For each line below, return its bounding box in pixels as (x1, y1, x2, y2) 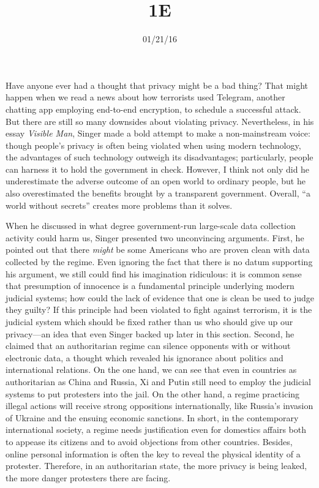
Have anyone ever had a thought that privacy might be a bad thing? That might (6, 78, 308, 91)
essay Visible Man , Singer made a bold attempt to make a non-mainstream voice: (6, 127, 310, 140)
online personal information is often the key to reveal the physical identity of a (6, 447, 301, 460)
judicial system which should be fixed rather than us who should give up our (6, 315, 293, 328)
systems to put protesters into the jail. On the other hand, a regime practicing (6, 387, 300, 400)
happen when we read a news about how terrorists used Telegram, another (6, 91, 285, 103)
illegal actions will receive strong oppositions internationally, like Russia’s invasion (6, 399, 313, 412)
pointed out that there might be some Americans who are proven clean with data (6, 243, 310, 256)
